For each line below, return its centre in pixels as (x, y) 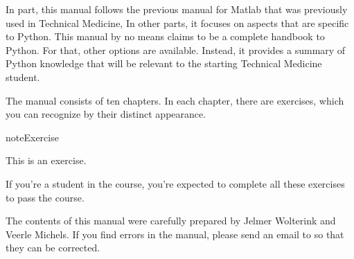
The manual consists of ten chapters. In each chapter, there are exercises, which (175, 100)
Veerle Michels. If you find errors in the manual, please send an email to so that (175, 234)
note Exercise (32, 137)
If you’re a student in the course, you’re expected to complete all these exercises (175, 183)
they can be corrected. (53, 248)
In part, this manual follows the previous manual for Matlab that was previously (177, 9)
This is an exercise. (46, 160)
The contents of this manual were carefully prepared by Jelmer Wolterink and (171, 221)
